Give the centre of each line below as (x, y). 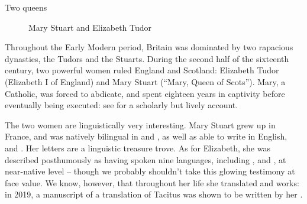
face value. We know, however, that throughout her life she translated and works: (152, 182)
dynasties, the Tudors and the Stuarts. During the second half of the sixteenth (147, 58)
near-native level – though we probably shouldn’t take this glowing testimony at (150, 171)
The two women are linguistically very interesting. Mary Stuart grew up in (140, 124)
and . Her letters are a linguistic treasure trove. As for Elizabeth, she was (138, 148)
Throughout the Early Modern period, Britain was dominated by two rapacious (149, 47)
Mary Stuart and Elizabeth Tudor (90, 27)
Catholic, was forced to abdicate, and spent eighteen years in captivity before (145, 93)
